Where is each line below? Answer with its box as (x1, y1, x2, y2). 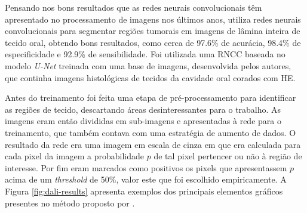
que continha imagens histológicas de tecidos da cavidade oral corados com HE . (5, 71, 296, 84)
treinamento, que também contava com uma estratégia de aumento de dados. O (5, 126, 296, 138)
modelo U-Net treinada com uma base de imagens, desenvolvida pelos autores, (5, 59, 291, 72)
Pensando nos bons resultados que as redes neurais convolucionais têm (5, 1, 262, 13)
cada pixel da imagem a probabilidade (5, 150, 145, 162)
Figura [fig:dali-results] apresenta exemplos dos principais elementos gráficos (5, 184, 283, 197)
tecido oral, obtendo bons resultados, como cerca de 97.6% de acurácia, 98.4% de (5, 36, 301, 48)
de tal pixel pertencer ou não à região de (153, 150, 302, 162)
